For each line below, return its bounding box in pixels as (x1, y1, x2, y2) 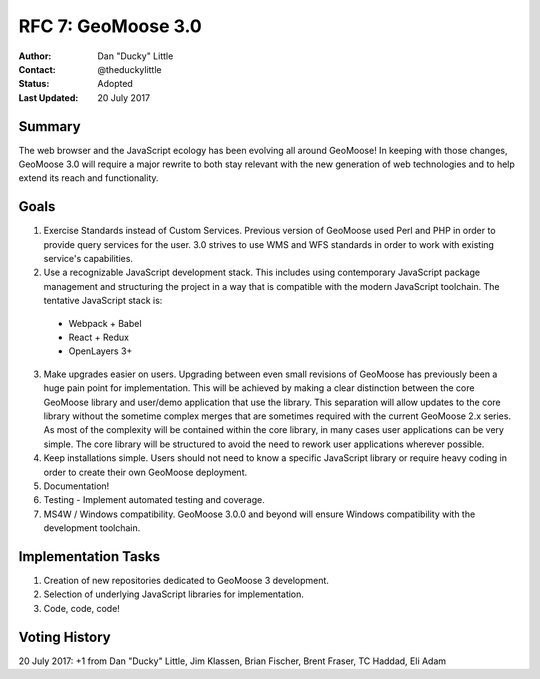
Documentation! (43, 480, 110, 492)
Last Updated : (18, 91, 79, 104)
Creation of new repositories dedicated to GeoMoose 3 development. (43, 575, 330, 587)
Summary (18, 118, 81, 135)
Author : (18, 50, 52, 62)
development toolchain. (43, 522, 141, 534)
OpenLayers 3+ (68, 345, 133, 357)
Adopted (97, 78, 134, 90)
